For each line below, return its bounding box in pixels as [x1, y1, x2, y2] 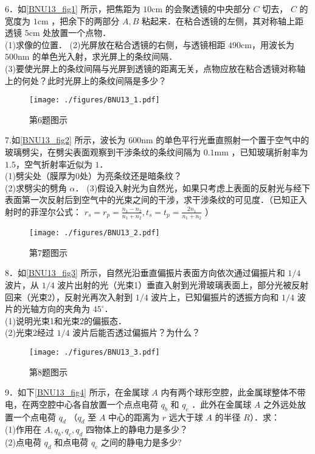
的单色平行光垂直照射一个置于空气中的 [156, 133, 310, 146]
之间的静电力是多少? [100, 436, 182, 449]
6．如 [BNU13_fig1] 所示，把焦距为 [5, 2, 140, 15]
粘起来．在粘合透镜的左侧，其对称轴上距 [141, 14, 303, 27]
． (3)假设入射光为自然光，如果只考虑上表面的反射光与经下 [75, 181, 311, 194]
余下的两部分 [68, 14, 120, 27]
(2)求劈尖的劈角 [5, 181, 67, 194]
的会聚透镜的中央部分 [165, 2, 251, 15]
